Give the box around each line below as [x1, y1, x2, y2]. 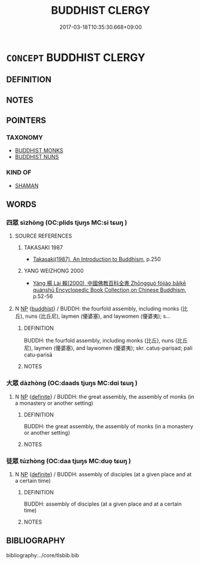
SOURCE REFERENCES [14, 232, 72, 240]
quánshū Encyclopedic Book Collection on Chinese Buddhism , [32, 286, 187, 294]
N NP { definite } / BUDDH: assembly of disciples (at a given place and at [14, 470, 192, 477]
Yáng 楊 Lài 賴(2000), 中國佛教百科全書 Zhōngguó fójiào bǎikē [32, 280, 186, 287]
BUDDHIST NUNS [14, 154, 59, 161]
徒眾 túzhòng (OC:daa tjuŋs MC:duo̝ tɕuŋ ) [6, 456, 131, 465]
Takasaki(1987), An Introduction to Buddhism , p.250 [32, 256, 161, 263]
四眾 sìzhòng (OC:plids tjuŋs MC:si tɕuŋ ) [6, 218, 128, 227]
